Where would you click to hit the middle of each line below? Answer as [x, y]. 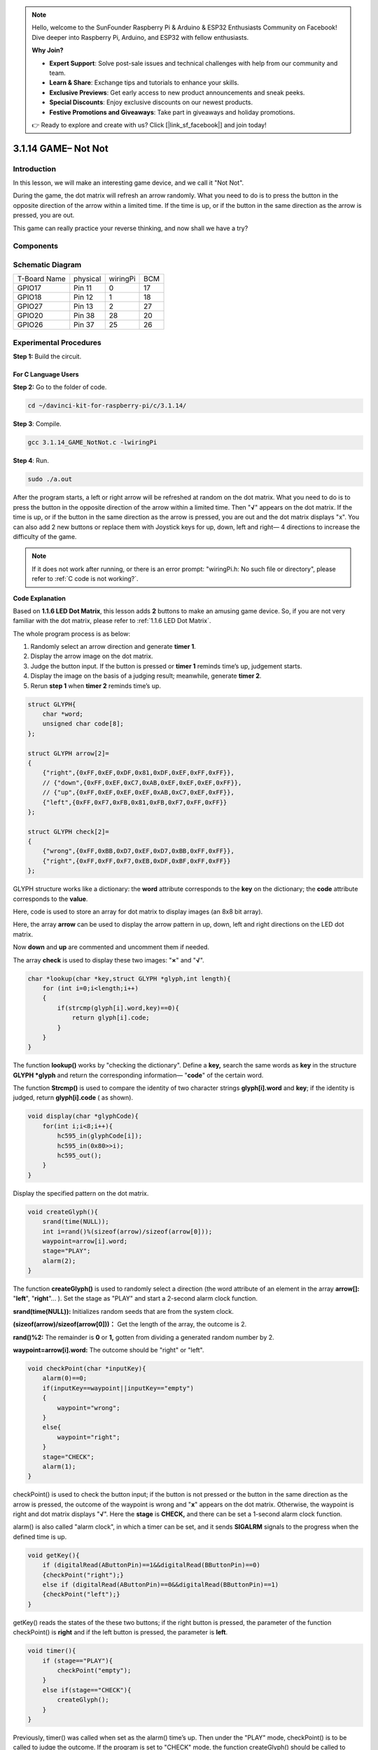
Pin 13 [84, 307]
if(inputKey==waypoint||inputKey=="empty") [118, 1388]
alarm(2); [59, 1261]
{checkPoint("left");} [81, 1595]
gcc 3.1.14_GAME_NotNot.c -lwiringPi [92, 442]
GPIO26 [30, 325]
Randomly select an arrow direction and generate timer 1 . [113, 647]
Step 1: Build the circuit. [47, 356]
